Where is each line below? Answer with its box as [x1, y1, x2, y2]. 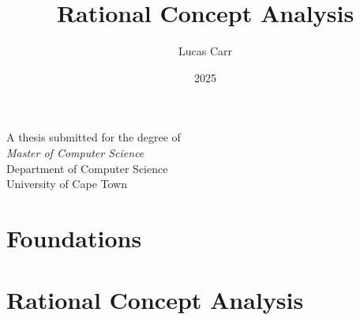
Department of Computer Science [6, 160, 168, 176]
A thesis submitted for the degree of [6, 129, 181, 145]
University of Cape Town [6, 175, 127, 192]
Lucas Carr [178, 43, 232, 59]
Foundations [6, 221, 142, 254]
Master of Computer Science [6, 144, 144, 160]
